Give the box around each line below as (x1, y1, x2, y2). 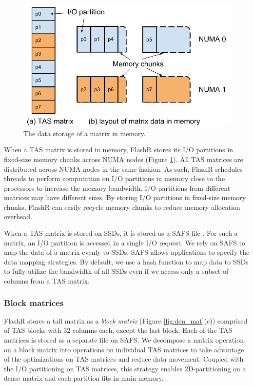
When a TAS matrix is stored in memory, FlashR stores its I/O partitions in (4, 144, 234, 155)
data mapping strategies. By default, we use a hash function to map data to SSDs (4, 256, 249, 266)
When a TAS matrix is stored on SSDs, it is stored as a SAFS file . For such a (4, 228, 238, 238)
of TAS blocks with (4, 325, 61, 335)
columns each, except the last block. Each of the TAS (72, 325, 233, 335)
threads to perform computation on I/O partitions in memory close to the (4, 173, 225, 183)
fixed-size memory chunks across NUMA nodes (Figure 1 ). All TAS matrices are (4, 154, 243, 164)
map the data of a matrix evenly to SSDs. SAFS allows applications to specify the (4, 247, 250, 257)
